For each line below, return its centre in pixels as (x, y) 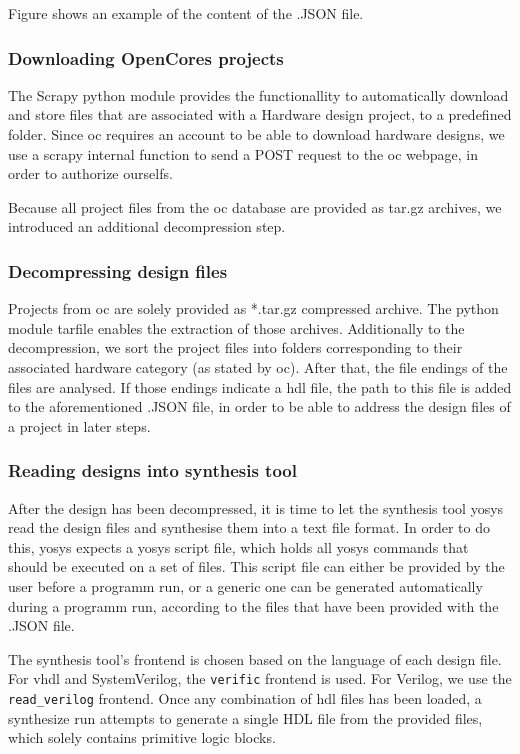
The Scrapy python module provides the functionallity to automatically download (258, 94)
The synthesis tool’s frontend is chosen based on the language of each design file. (255, 658)
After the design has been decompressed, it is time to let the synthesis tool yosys (256, 507)
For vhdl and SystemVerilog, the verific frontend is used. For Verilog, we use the (260, 678)
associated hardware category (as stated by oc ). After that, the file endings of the (258, 366)
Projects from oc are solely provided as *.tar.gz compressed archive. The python (253, 308)
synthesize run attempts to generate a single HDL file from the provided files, (245, 717)
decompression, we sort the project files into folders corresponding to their (235, 347)
